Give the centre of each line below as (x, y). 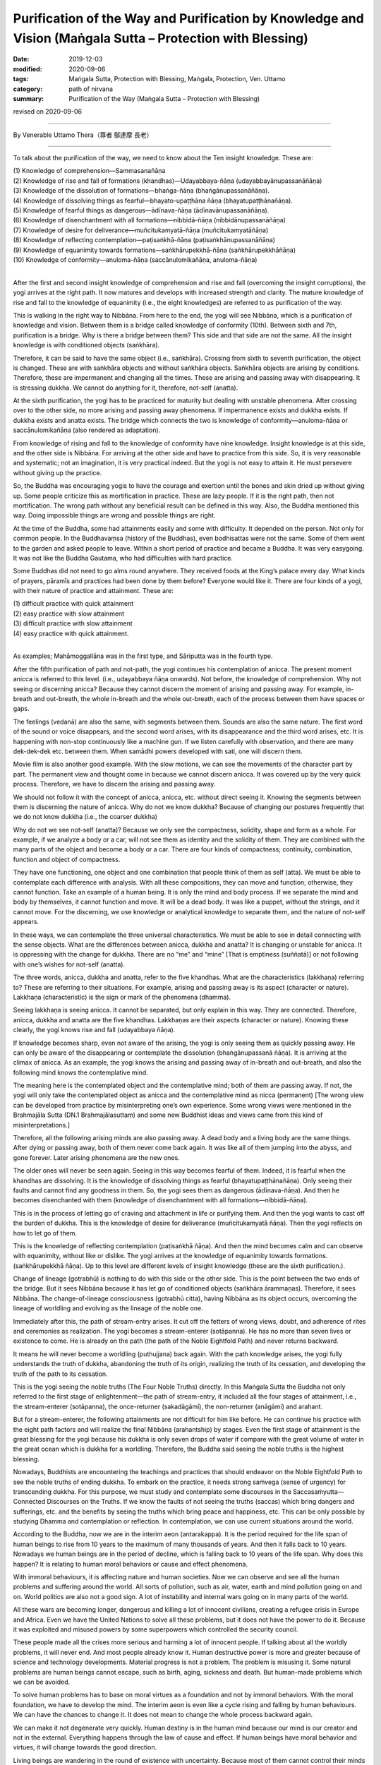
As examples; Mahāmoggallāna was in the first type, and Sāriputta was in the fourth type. (143, 656)
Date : (21, 59)
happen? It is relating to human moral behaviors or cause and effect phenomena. (131, 1564)
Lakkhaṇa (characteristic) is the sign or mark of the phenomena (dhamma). (122, 997)
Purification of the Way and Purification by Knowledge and (189, 18)
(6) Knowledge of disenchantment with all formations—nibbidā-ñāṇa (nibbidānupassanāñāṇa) (149, 220)
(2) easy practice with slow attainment (69, 614)
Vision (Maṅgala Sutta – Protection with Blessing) (161, 38)
